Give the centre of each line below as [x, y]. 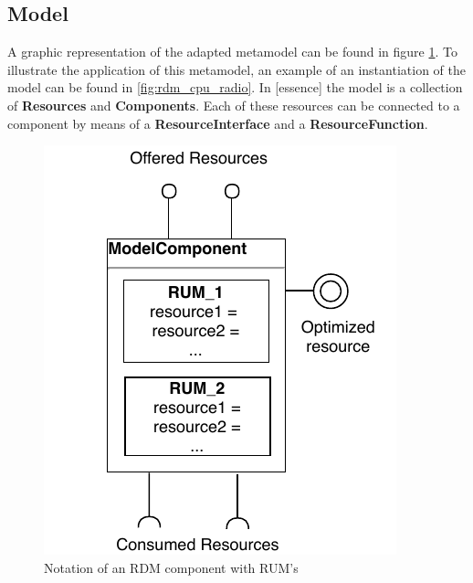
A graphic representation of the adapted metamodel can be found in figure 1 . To [232, 52]
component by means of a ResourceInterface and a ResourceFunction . [218, 123]
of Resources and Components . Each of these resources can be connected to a [234, 105]
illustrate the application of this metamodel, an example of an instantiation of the [236, 69]
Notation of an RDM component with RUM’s [171, 567]
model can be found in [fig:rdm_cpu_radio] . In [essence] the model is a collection [235, 87]
